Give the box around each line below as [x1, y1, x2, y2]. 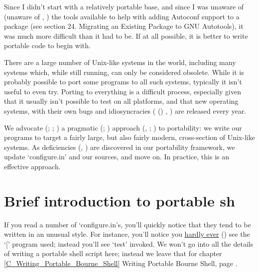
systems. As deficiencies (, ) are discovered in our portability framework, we [4, 141, 235, 152]
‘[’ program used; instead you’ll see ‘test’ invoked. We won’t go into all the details [4, 238, 254, 249]
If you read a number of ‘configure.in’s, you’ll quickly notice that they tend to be [4, 219, 251, 229]
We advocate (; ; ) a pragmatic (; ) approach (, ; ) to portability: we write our [4, 122, 242, 133]
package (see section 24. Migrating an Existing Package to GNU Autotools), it [4, 21, 244, 31]
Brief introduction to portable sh [4, 190, 235, 210]
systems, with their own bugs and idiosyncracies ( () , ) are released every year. [4, 105, 247, 116]
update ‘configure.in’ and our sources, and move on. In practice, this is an [4, 151, 229, 162]
